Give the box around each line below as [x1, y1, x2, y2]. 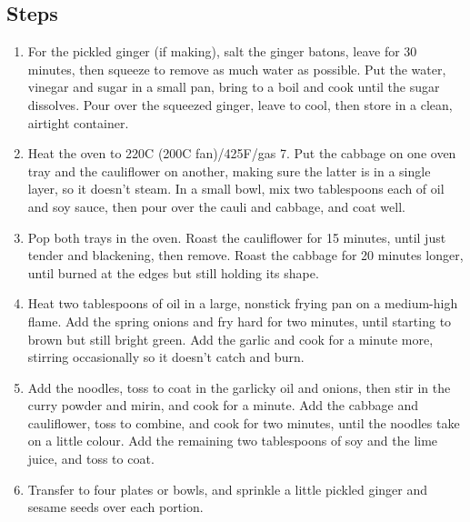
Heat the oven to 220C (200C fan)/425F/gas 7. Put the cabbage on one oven [27, 144, 456, 163]
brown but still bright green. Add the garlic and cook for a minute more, [27, 329, 434, 348]
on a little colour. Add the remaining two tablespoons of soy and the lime [27, 431, 438, 450]
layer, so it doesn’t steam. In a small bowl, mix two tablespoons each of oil [27, 179, 445, 198]
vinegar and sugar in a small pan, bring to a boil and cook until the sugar [27, 77, 440, 96]
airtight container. [27, 113, 129, 132]
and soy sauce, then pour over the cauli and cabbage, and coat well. [27, 196, 405, 216]
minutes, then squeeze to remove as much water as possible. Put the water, [27, 59, 446, 78]
